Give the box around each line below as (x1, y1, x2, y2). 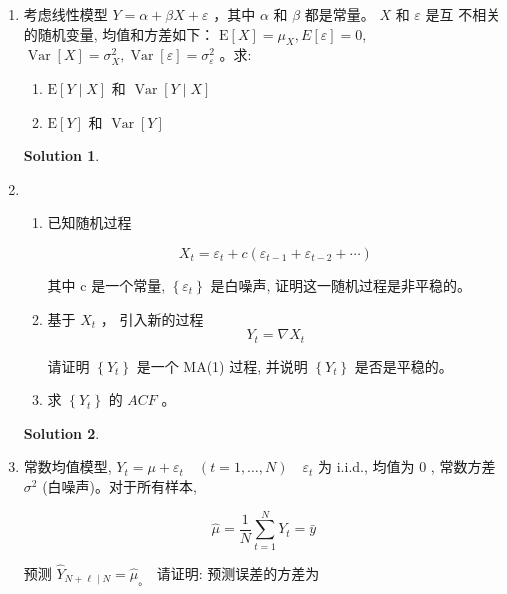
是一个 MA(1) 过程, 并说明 (136, 355, 308, 376)
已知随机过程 (47, 212, 132, 233)
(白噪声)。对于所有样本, (42, 475, 197, 496)
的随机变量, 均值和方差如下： (23, 23, 215, 44)
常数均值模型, (23, 456, 112, 477)
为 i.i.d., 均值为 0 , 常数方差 (318, 456, 496, 477)
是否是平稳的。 (354, 355, 453, 376)
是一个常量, (91, 274, 166, 295)
